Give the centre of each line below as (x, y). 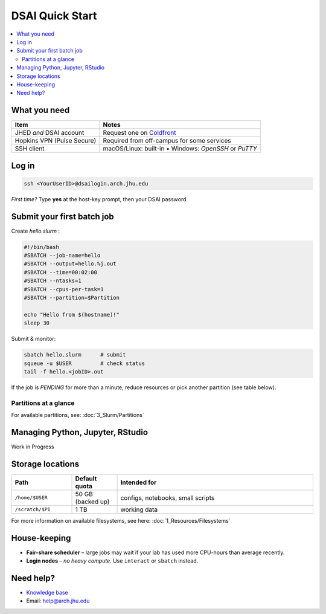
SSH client (30, 149)
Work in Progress (33, 447)
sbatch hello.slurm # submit (75, 355)
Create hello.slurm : (36, 231)
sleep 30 (37, 323)
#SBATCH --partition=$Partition (72, 298)
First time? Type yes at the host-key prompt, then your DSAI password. (100, 199)
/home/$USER (31, 498)
